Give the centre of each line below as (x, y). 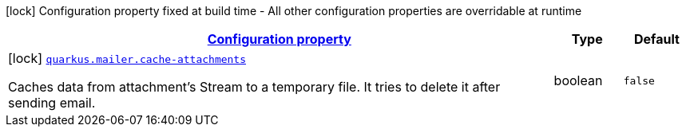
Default (656, 39)
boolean (578, 80)
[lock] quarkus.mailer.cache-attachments (127, 58)
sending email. (52, 103)
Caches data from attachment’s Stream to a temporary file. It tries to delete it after (254, 87)
